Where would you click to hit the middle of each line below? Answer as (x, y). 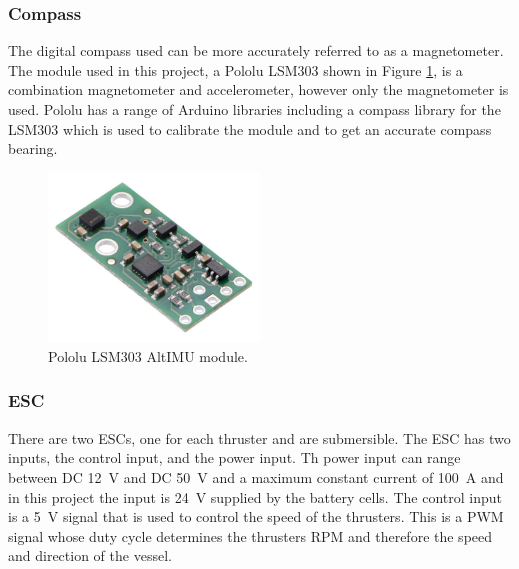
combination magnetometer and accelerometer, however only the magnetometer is (258, 89)
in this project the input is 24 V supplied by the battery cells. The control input (255, 496)
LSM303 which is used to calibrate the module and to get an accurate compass (250, 128)
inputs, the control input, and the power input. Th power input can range (234, 457)
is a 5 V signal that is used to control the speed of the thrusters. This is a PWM (256, 516)
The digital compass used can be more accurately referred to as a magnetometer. (256, 50)
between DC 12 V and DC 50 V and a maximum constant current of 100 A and (256, 476)
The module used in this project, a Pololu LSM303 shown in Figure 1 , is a (235, 69)
